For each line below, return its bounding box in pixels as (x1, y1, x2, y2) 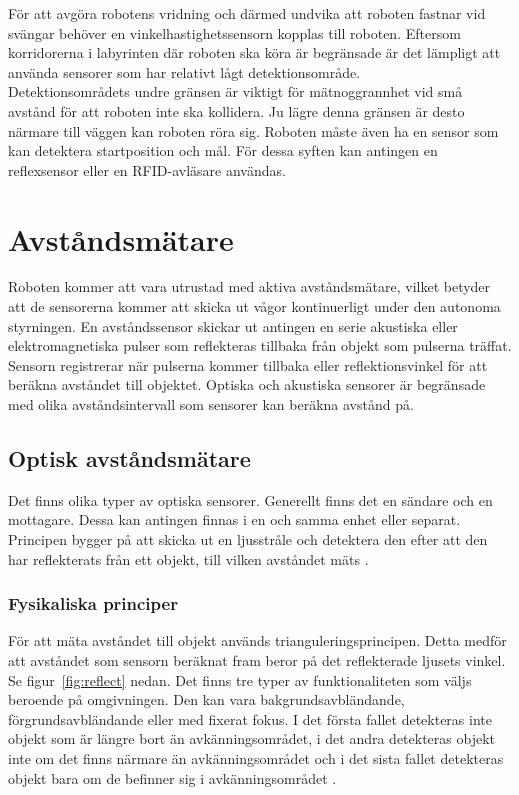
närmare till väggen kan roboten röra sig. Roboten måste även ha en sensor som (8, 120, 499, 141)
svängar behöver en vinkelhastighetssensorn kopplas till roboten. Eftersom (8, 22, 461, 43)
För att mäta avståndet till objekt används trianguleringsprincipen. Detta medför (8, 630, 507, 651)
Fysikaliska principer (8, 591, 178, 616)
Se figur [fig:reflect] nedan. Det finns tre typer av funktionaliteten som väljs (8, 669, 472, 690)
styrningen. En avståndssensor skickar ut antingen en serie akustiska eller (8, 315, 458, 336)
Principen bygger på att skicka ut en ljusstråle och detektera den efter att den (8, 529, 488, 550)
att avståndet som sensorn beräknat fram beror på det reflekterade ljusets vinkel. (8, 650, 506, 671)
